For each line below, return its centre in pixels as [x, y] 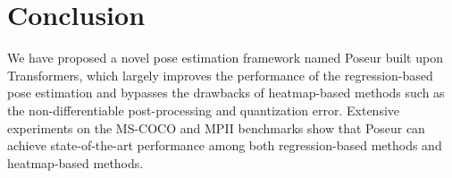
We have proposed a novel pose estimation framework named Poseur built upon [225, 58]
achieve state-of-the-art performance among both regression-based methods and [225, 145]
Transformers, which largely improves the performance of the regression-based [220, 75]
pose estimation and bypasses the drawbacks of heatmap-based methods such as [226, 93]
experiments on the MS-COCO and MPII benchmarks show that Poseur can [216, 127]
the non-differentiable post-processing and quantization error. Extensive [204, 110]
